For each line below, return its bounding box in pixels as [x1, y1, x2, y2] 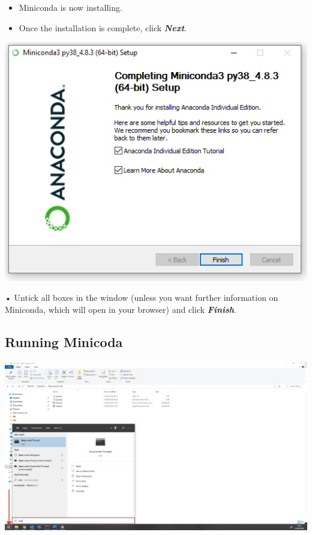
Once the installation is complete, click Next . [19, 21, 187, 34]
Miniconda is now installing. [19, 1, 122, 13]
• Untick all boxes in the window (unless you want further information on [5, 291, 278, 304]
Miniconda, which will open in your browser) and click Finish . [5, 303, 237, 315]
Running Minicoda [5, 332, 123, 351]
